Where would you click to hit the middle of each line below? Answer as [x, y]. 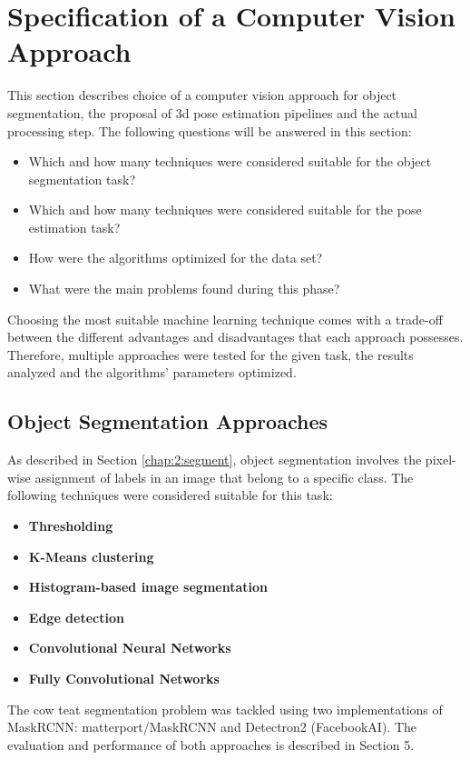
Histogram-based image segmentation [148, 587]
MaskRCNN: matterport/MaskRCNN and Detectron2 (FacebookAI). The [212, 727]
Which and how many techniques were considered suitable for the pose [225, 210]
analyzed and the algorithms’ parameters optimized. [152, 372]
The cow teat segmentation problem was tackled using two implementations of [225, 709]
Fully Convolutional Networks [124, 678]
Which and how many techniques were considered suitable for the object [230, 161]
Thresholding [71, 526]
